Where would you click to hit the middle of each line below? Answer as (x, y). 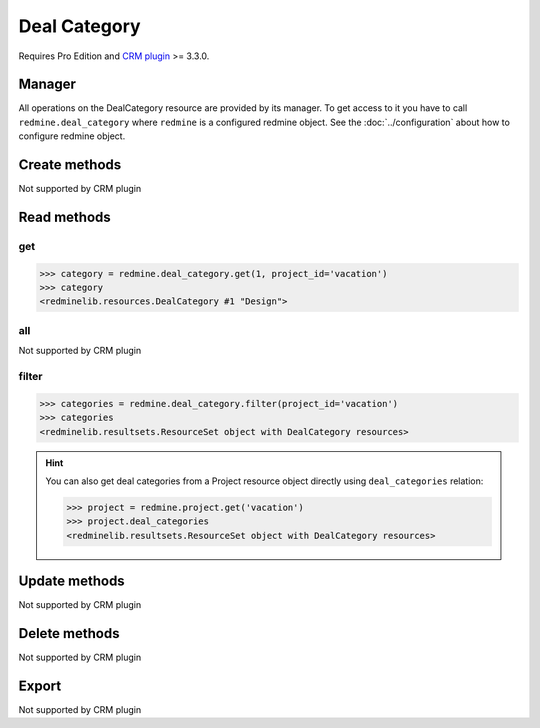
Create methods (70, 165)
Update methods (71, 581)
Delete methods (69, 633)
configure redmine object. (72, 136)
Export (40, 685)
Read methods (65, 216)
